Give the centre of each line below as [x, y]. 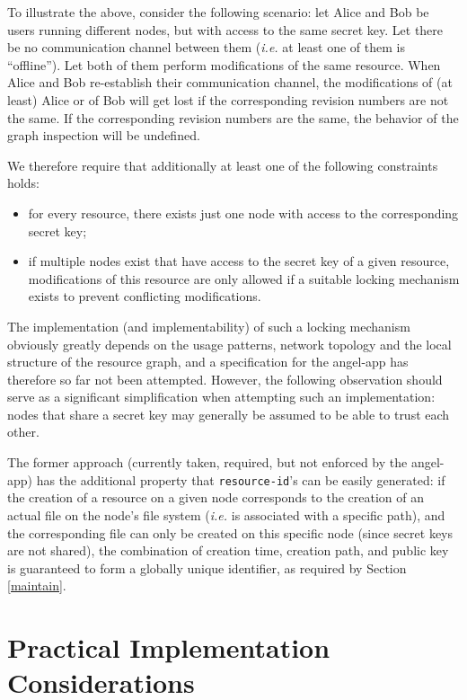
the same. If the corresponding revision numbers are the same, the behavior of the [233, 117]
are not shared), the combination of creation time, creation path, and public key [228, 550]
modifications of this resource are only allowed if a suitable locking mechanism [244, 278]
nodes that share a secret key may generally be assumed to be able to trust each [229, 414]
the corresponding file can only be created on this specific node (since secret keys [230, 532]
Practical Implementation [169, 647]
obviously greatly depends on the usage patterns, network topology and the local [229, 344]
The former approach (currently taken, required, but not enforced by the [207, 462]
